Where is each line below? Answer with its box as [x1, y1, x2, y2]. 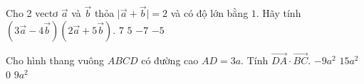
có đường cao [141, 53, 199, 68]
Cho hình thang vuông [6, 53, 105, 68]
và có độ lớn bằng [170, 6, 249, 20]
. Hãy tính [256, 6, 301, 20]
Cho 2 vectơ [6, 6, 58, 20]
